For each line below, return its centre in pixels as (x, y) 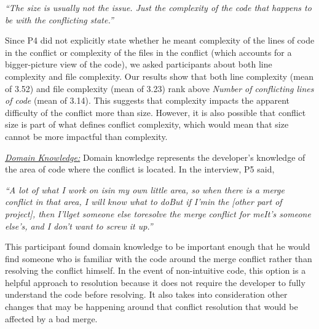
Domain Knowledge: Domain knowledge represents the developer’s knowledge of (155, 157)
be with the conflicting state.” (59, 19)
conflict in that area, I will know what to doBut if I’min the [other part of (144, 202)
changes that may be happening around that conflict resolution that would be (152, 307)
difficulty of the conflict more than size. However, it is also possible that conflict (156, 112)
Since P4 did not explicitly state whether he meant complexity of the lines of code (160, 40)
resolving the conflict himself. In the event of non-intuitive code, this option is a (156, 270)
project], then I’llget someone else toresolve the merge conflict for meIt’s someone (158, 213)
